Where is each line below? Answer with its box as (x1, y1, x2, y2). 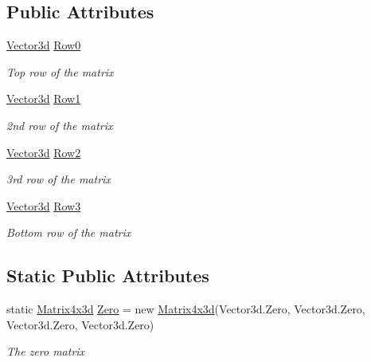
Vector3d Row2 (6, 144, 81, 160)
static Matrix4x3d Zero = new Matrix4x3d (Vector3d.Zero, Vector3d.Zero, (6, 301, 365, 317)
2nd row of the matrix (6, 116, 113, 133)
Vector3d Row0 (6, 37, 81, 53)
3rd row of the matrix (6, 171, 111, 187)
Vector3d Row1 (6, 90, 81, 107)
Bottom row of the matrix (6, 224, 131, 241)
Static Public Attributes (6, 263, 209, 288)
